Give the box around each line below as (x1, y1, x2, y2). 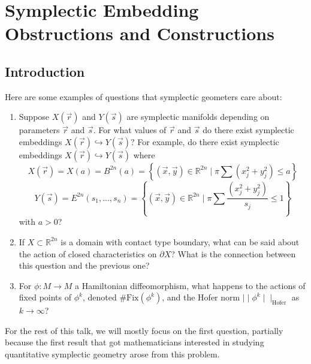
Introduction (5, 62, 85, 80)
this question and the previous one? (19, 259, 150, 272)
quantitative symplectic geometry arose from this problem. (5, 348, 220, 360)
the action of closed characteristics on (19, 247, 157, 260)
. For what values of (93, 124, 167, 136)
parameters (19, 124, 60, 136)
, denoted (82, 291, 117, 303)
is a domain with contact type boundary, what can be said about (61, 235, 300, 248)
